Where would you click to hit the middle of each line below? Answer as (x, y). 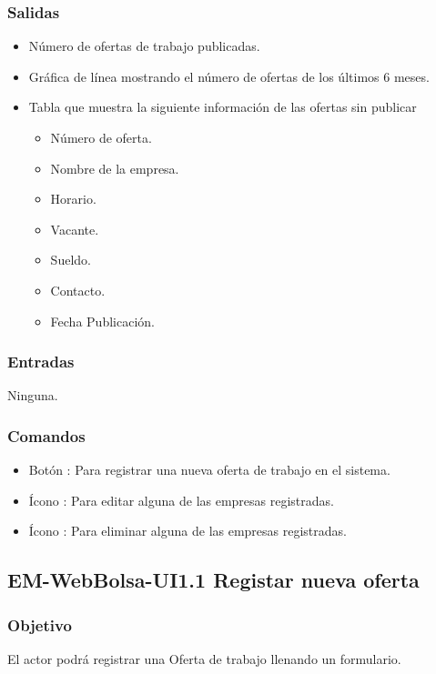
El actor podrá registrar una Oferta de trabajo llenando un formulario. (204, 658)
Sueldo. (71, 260)
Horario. (73, 199)
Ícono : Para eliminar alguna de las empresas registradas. (188, 531)
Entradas (41, 362)
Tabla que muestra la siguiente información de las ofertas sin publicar (223, 107)
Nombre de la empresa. (115, 168)
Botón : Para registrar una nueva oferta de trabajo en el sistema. (209, 470)
